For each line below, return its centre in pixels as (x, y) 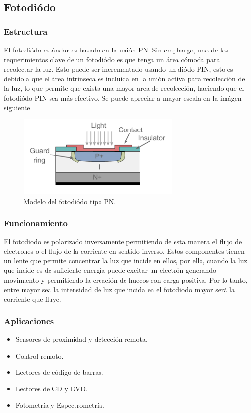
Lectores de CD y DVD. (51, 388)
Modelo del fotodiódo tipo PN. (70, 201)
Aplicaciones (29, 321)
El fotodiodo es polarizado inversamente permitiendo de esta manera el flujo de (123, 241)
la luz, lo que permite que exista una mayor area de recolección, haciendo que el (124, 88)
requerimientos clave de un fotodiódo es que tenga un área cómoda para (112, 59)
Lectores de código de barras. (59, 372)
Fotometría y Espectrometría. (60, 405)
